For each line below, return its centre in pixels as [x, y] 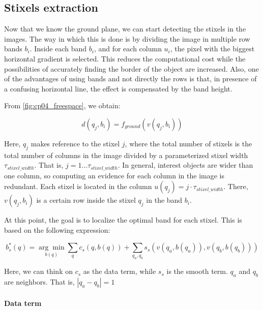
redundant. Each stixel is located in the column [78, 186]
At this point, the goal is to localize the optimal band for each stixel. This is [123, 220]
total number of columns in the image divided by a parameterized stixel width [126, 155]
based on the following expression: [57, 229]
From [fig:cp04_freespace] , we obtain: [62, 105]
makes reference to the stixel [75, 143]
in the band [164, 200]
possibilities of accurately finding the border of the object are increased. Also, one [131, 68]
